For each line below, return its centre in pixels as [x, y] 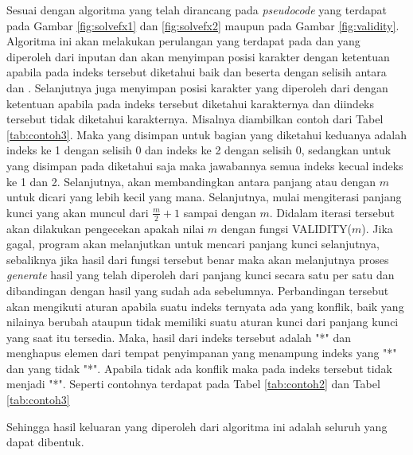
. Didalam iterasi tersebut [332, 212]
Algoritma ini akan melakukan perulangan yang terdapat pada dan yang [183, 41]
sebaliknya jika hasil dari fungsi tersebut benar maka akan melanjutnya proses [198, 259]
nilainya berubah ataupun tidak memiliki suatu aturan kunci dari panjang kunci [203, 322]
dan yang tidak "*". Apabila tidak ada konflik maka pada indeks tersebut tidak [199, 368]
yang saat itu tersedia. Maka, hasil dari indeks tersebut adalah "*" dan [179, 337]
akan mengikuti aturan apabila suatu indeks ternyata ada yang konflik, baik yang [205, 306]
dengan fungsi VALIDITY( [286, 228]
